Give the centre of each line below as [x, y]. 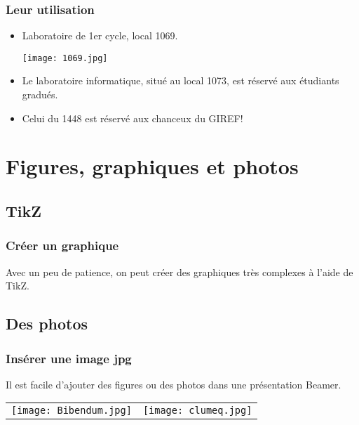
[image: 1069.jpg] [65, 58]
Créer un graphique [62, 246]
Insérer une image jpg [69, 358]
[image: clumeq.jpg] [197, 411]
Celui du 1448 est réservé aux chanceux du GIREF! [133, 118]
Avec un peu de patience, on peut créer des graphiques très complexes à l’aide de [179, 272]
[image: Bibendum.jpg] [72, 411]
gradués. [40, 94]
